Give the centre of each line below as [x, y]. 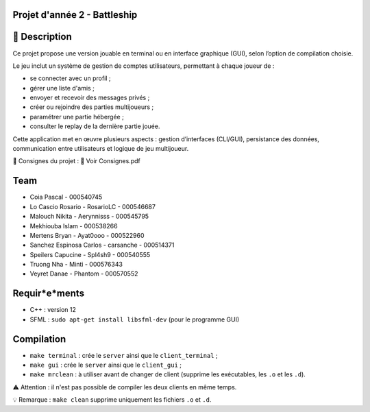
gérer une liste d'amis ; [62, 88]
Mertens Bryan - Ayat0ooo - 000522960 [87, 235]
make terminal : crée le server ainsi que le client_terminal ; [124, 355]
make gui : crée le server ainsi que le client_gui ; [106, 365]
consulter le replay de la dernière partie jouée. [95, 126]
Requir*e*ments [49, 294]
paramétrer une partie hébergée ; [77, 117]
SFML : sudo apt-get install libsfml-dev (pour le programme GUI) [135, 319]
